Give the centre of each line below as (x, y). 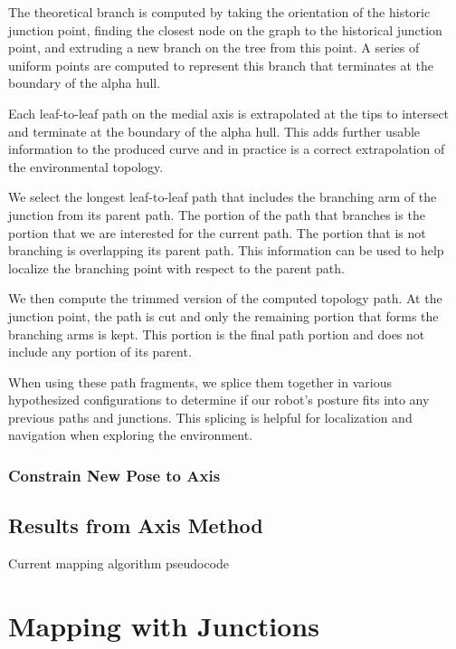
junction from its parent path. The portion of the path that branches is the (217, 214)
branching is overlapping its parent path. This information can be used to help (226, 250)
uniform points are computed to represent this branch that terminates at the (221, 65)
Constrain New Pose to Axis (114, 475)
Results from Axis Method (136, 525)
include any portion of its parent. (100, 352)
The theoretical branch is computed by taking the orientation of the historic (219, 12)
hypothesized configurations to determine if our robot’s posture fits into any (219, 400)
